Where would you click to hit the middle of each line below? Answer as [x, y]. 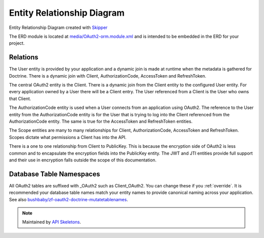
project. [17, 43]
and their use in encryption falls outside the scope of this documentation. [83, 160]
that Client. [20, 99]
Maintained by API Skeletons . [52, 222]
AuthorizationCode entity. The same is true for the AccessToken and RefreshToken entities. [101, 121]
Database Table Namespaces [55, 174]
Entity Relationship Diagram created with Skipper [58, 27]
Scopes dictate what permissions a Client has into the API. [68, 137]
